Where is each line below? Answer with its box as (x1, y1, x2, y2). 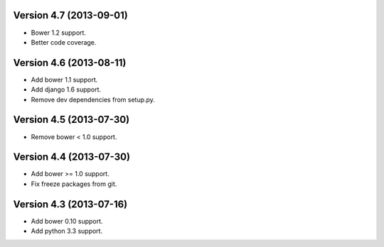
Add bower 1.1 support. (31, 75, 98, 84)
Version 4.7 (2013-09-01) (13, 9, 128, 21)
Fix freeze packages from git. (31, 180, 117, 188)
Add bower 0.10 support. (31, 216, 103, 225)
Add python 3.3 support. (31, 227, 103, 236)
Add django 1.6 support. (31, 85, 102, 94)
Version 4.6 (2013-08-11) (13, 57, 127, 69)
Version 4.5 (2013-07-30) (13, 114, 130, 126)
